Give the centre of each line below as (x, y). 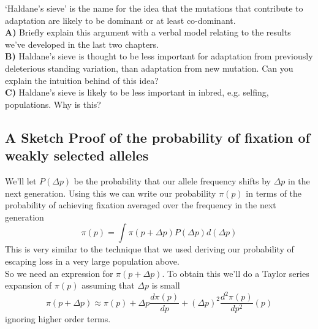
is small (166, 285)
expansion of (28, 285)
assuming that (108, 285)
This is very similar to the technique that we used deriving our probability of (150, 249)
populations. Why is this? (53, 104)
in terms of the (274, 193)
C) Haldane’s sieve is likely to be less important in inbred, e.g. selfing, (137, 92)
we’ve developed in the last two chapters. (82, 44)
